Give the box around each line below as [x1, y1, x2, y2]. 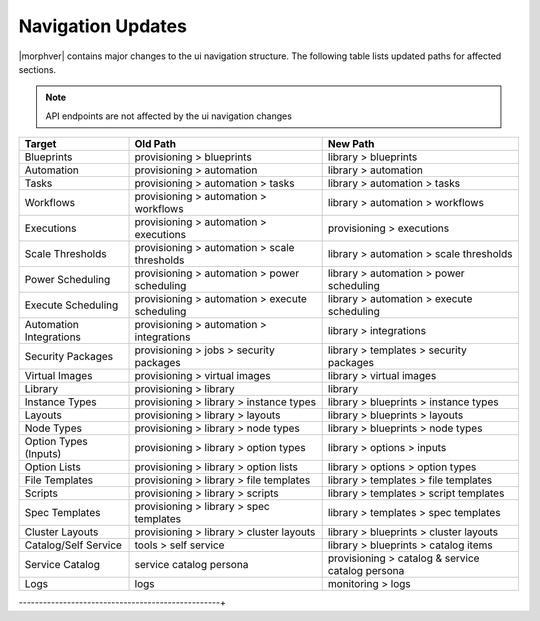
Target [24, 137, 57, 151]
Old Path [134, 137, 177, 151]
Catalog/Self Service [24, 538, 122, 552]
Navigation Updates [18, 15, 187, 37]
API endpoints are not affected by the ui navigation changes [45, 110, 292, 122]
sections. [18, 63, 57, 75]
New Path [327, 137, 375, 151]
